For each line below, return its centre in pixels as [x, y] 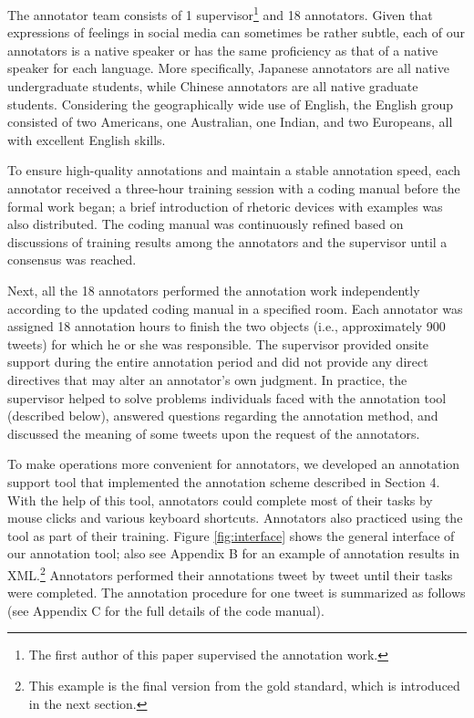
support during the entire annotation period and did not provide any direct [218, 362]
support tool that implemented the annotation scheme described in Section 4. [224, 481]
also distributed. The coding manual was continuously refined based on [206, 224]
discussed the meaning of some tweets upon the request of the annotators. [214, 433]
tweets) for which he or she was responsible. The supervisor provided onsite [218, 343]
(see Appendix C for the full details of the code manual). [166, 610]
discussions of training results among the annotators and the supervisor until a [227, 241]
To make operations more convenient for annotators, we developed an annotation [234, 464]
